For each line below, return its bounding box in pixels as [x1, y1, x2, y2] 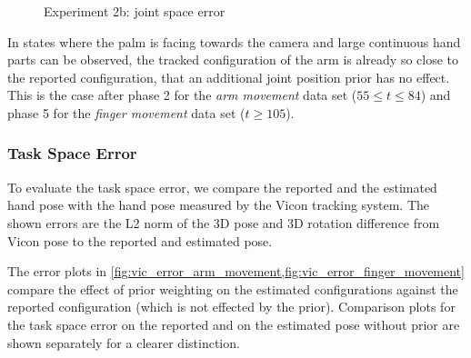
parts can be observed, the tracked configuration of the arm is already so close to [7, 50, 459, 69]
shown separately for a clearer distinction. [7, 333, 240, 352]
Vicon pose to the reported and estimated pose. [7, 231, 273, 250]
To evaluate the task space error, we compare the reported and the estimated [7, 177, 437, 196]
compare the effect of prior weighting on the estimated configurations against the [7, 279, 458, 298]
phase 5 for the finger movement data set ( [7, 103, 246, 122]
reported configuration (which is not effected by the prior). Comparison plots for [7, 297, 456, 316]
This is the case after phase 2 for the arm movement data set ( [7, 85, 357, 104]
